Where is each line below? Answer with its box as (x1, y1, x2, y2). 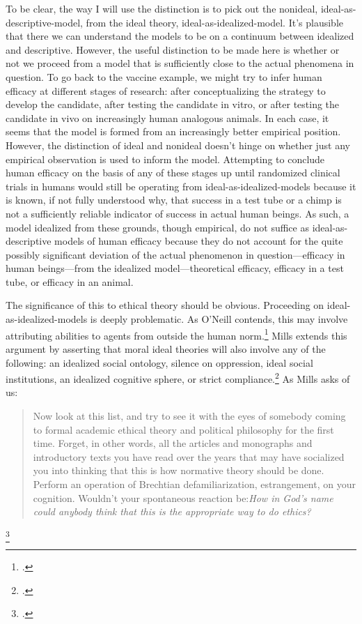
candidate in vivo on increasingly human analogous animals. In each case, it (6, 110, 329, 125)
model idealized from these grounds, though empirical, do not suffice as (6, 220, 309, 234)
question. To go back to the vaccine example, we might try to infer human (6, 69, 322, 84)
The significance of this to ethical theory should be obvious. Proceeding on (6, 298, 324, 312)
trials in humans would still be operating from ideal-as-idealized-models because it (6, 178, 356, 193)
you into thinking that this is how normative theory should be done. (33, 463, 324, 478)
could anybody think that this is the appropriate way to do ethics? (33, 504, 311, 519)
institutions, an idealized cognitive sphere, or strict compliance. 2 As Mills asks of (6, 370, 350, 386)
